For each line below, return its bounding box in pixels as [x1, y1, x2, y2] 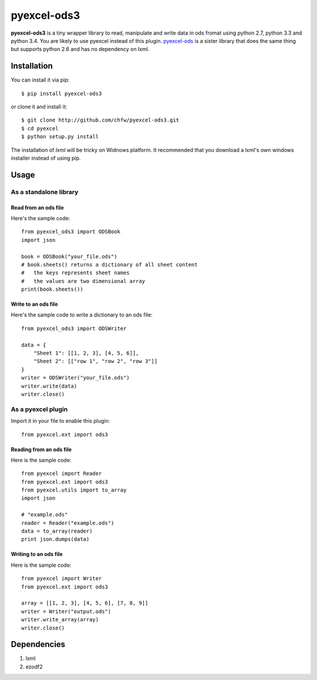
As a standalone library [11, 188, 79, 196]
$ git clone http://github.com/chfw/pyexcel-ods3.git [21, 117, 179, 123]
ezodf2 [25, 663, 43, 670]
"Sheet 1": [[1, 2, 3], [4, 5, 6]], [33, 350, 139, 356]
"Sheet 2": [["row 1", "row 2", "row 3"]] [33, 358, 158, 365]
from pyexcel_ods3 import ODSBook [21, 228, 120, 235]
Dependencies [11, 639, 66, 649]
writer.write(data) [21, 382, 77, 389]
